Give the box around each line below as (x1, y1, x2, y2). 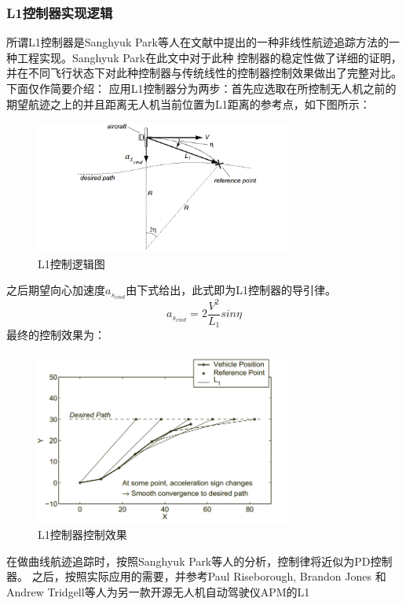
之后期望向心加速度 (6, 282, 105, 298)
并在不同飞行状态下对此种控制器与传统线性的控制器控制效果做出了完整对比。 (6, 65, 402, 81)
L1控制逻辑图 (38, 255, 105, 271)
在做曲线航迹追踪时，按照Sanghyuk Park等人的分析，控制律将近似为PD (6, 552, 371, 569)
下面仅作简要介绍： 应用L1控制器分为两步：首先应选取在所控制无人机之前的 (6, 80, 397, 96)
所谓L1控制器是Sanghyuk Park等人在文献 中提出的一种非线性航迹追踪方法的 (6, 34, 389, 50)
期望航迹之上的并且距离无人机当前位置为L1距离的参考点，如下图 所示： (6, 95, 371, 112)
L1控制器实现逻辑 (6, 2, 113, 22)
